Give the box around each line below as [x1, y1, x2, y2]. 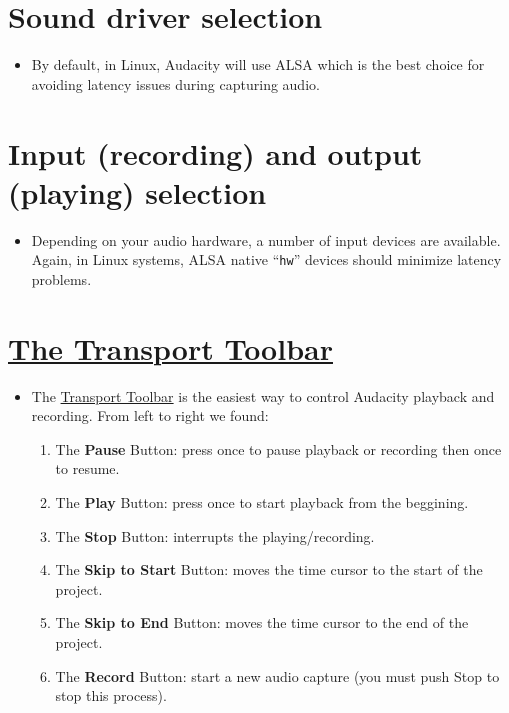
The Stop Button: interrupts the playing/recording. [55, 525, 375, 546]
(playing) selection [8, 171, 267, 212]
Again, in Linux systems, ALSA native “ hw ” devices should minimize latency [31, 249, 502, 270]
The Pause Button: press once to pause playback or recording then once [55, 438, 502, 459]
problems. [31, 268, 92, 289]
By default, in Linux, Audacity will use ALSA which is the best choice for [31, 54, 485, 75]
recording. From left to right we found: [31, 405, 269, 426]
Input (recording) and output [8, 132, 423, 173]
